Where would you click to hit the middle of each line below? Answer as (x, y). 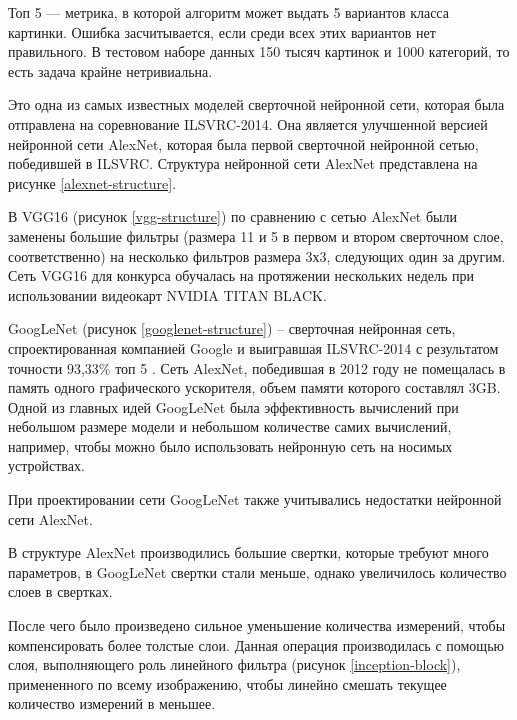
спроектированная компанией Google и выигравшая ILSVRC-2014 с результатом (253, 347)
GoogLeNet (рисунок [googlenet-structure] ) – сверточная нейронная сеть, (232, 328)
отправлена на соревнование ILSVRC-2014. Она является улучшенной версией (248, 123)
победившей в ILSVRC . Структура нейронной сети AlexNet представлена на (243, 163)
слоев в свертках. (60, 591)
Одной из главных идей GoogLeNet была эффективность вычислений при (233, 406)
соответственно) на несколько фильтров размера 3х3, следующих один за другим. (257, 255)
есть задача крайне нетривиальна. (110, 70)
